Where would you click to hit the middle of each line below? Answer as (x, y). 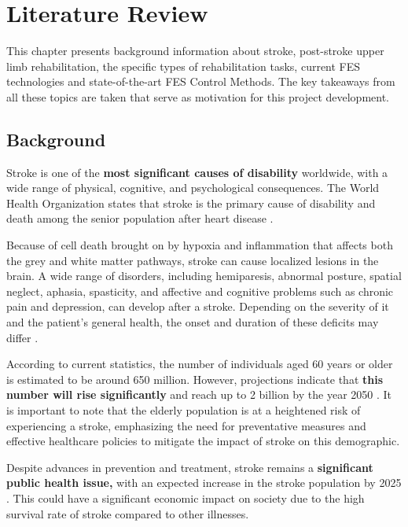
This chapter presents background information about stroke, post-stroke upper (195, 51)
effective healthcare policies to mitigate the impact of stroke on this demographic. (203, 441)
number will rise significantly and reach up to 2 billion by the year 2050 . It (199, 394)
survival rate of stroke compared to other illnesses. (128, 513)
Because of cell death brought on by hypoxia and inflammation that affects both (200, 245)
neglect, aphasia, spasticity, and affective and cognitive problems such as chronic (200, 291)
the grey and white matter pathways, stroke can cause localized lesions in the (193, 260)
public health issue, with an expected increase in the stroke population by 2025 (204, 483)
